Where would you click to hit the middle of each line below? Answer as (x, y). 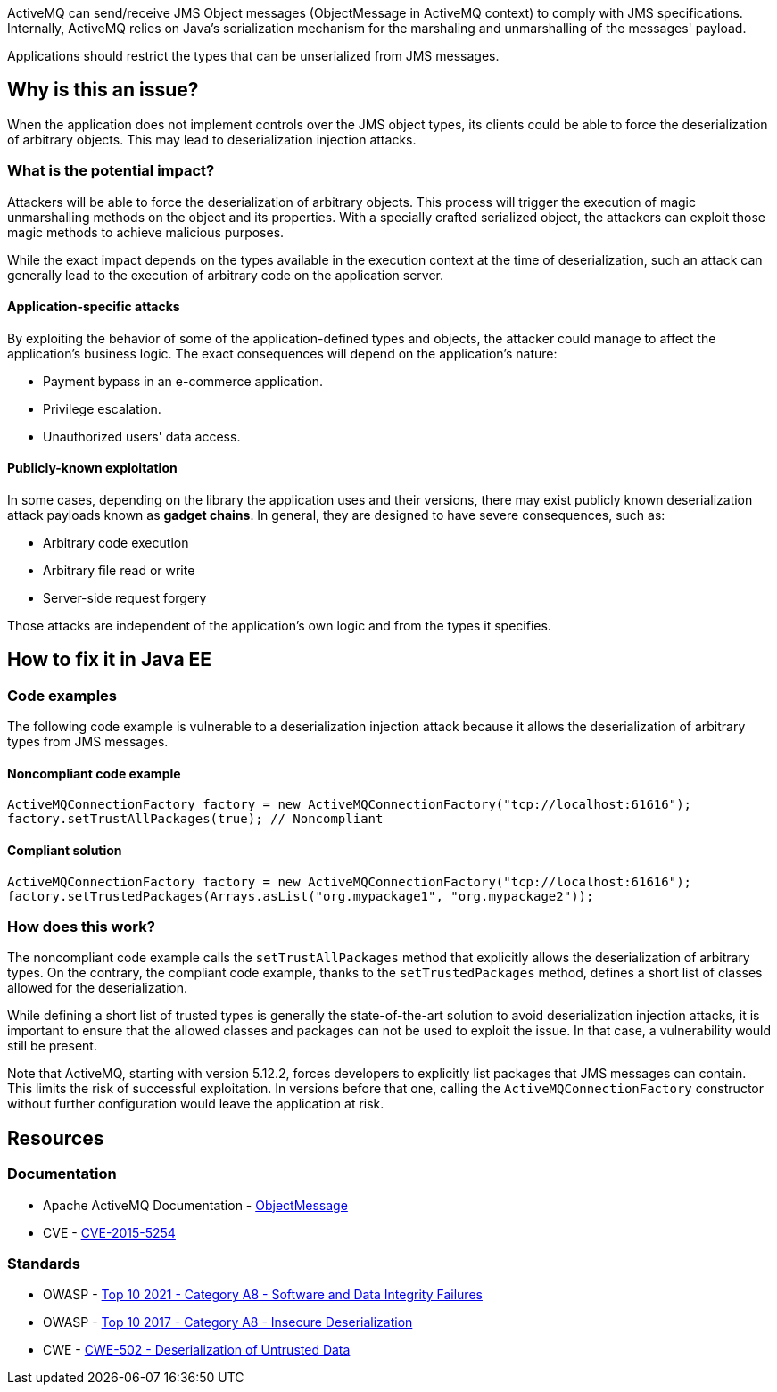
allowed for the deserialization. (97, 988)
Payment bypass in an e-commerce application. (183, 381)
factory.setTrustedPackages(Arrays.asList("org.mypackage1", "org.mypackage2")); (301, 896)
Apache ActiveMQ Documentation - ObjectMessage (195, 1205)
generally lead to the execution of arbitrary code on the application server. (225, 275)
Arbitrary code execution (116, 543)
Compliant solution (65, 851)
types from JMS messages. (88, 742)
